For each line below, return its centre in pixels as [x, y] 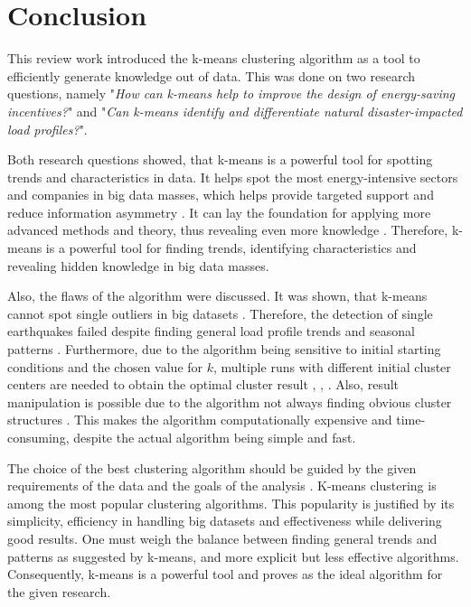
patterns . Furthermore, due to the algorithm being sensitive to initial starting [224, 349]
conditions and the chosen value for [105, 366]
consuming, [38, 437]
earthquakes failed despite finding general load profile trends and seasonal [211, 331]
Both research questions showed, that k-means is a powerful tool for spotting [220, 159]
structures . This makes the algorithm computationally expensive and [200, 420]
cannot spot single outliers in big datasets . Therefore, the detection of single [220, 313]
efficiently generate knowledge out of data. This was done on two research [212, 75]
